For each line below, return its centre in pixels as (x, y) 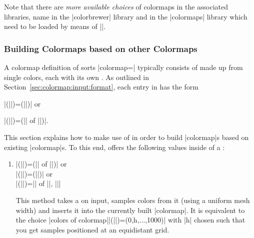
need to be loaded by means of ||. (55, 26)
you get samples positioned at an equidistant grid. (92, 229)
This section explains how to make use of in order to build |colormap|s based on (126, 137)
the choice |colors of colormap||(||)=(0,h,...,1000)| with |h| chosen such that (130, 220)
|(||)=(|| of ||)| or (41, 164)
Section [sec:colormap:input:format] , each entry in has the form (101, 87)
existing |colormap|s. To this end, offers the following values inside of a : (114, 147)
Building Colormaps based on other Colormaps (101, 48)
